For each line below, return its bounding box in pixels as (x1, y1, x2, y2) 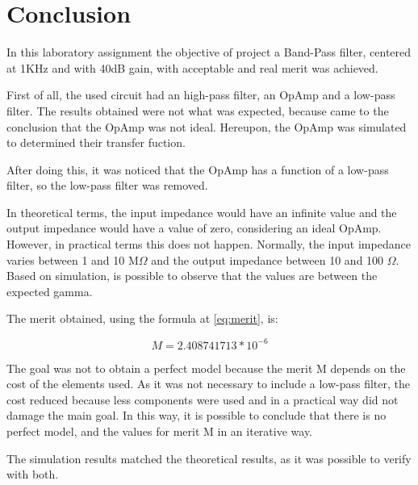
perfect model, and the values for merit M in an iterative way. (6, 422, 313, 439)
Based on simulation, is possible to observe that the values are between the (6, 267, 378, 284)
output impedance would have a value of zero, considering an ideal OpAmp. (6, 220, 382, 236)
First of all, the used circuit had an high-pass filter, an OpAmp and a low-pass (6, 86, 395, 103)
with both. (6, 466, 59, 483)
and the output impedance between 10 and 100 (151, 251, 384, 268)
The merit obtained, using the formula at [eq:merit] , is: (6, 310, 278, 327)
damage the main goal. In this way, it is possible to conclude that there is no (6, 407, 387, 424)
